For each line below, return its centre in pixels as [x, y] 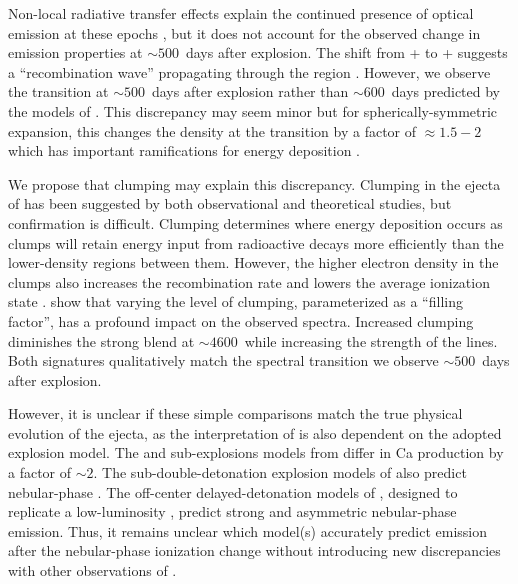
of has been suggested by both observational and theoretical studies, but [230, 203]
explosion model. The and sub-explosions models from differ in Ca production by [256, 452]
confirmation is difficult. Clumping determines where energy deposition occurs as [255, 222]
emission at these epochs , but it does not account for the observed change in [244, 32]
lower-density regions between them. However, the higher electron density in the [253, 262]
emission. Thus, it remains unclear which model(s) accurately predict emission [247, 530]
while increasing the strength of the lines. [371, 340]
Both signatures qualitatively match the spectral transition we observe [223, 360]
